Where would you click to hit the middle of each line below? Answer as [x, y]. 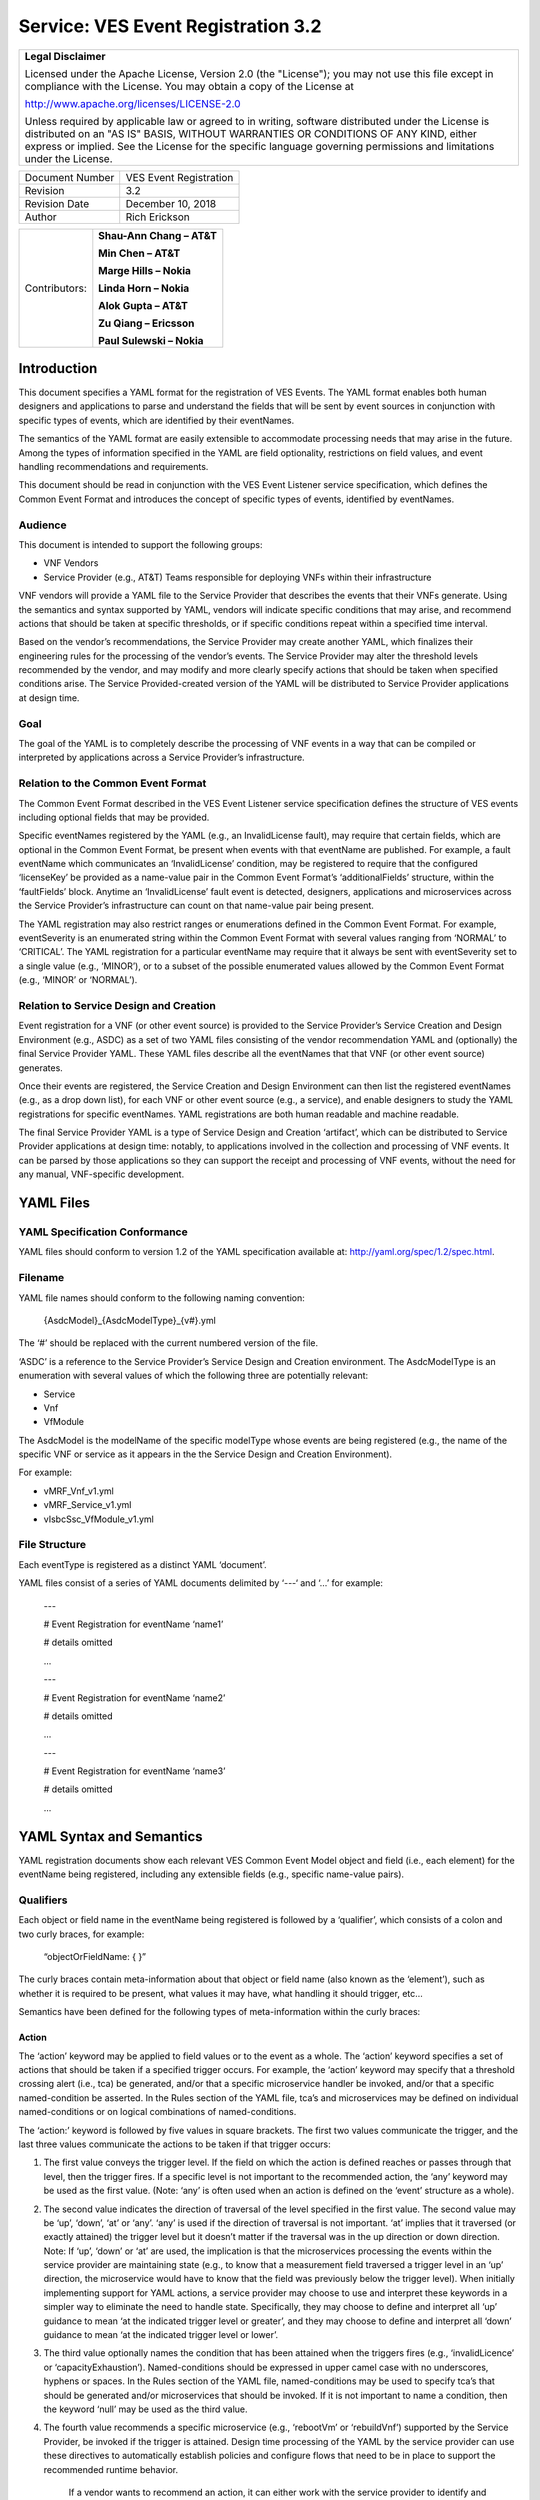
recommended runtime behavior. [111, 2469]
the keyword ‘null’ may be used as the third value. [146, 2409]
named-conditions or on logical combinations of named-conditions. [157, 2112]
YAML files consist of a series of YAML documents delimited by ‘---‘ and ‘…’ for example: [201, 1583]
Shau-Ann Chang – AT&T [157, 235]
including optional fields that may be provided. [114, 817]
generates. [41, 1067]
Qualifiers [43, 1900]
